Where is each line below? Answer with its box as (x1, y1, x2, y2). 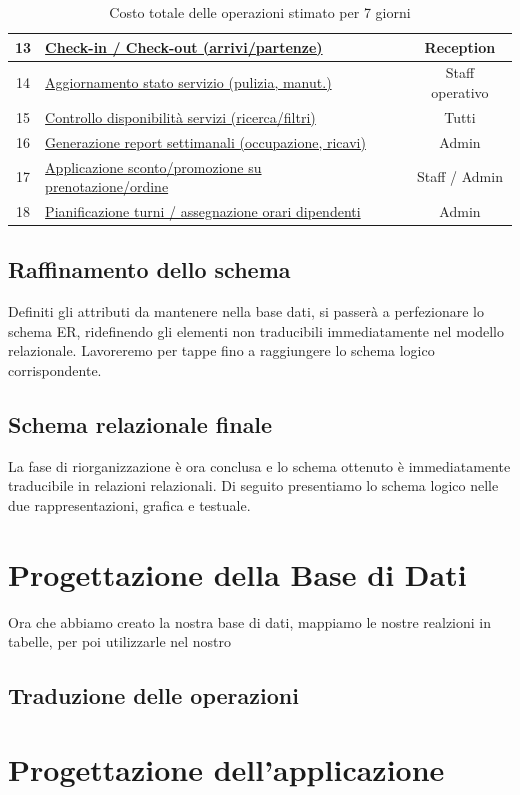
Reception (424, 36, 496, 57)
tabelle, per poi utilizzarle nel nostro (8, 631, 232, 652)
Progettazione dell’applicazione (8, 748, 445, 789)
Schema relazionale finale (8, 409, 273, 440)
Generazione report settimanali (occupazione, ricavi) (45, 131, 366, 152)
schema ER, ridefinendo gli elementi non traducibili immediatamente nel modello (8, 320, 504, 341)
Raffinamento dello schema (8, 254, 291, 285)
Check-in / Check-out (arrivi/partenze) (45, 36, 323, 57)
